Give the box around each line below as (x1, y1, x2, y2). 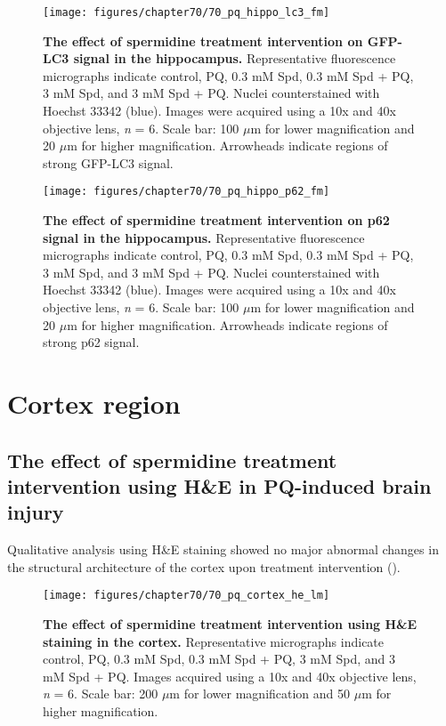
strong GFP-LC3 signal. (43, 153, 174, 172)
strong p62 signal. (43, 333, 140, 351)
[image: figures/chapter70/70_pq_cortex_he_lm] (43, 589, 330, 602)
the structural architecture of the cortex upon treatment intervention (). (7, 557, 401, 576)
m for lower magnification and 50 (169, 684, 351, 703)
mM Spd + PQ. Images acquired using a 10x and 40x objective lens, (43, 666, 417, 685)
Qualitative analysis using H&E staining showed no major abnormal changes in (7, 540, 439, 559)
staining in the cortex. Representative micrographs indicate (43, 632, 385, 650)
